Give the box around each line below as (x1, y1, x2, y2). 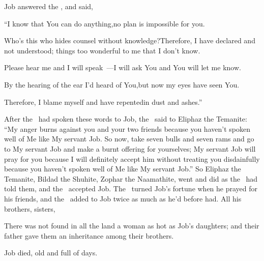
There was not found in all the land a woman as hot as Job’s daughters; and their (4, 220, 259, 231)
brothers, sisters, (4, 203, 55, 214)
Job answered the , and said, (4, 1, 93, 11)
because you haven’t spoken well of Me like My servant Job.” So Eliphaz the (4, 163, 241, 174)
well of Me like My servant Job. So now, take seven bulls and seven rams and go (4, 133, 254, 144)
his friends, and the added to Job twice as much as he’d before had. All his (4, 193, 242, 204)
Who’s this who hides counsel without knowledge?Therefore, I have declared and (4, 35, 255, 46)
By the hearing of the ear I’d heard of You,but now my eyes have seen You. (4, 79, 240, 90)
